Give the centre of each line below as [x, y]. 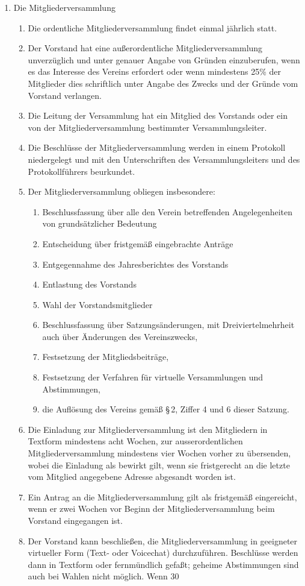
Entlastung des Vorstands [89, 284]
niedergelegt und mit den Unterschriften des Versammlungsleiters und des [164, 159]
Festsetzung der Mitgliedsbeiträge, [106, 357]
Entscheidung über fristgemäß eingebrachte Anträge [138, 243]
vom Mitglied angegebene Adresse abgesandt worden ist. [132, 477]
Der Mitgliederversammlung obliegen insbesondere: [122, 191]
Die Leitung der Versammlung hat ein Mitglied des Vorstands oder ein [158, 115]
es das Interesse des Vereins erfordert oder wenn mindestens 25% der [155, 71]
